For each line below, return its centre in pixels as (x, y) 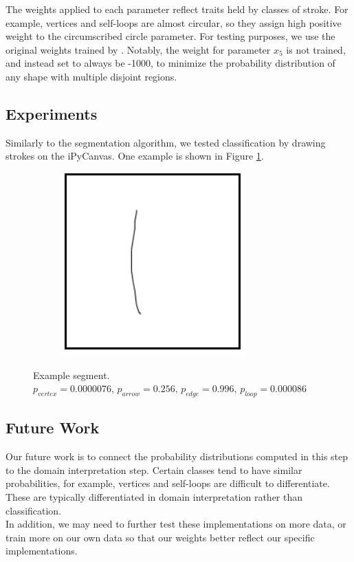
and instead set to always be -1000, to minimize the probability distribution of (170, 63)
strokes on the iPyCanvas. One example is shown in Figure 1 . (135, 156)
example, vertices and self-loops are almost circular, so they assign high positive (174, 22)
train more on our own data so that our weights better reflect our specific (160, 537)
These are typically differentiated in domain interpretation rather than (154, 496)
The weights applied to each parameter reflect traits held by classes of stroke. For (177, 9)
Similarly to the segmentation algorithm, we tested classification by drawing (166, 142)
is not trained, (316, 49)
